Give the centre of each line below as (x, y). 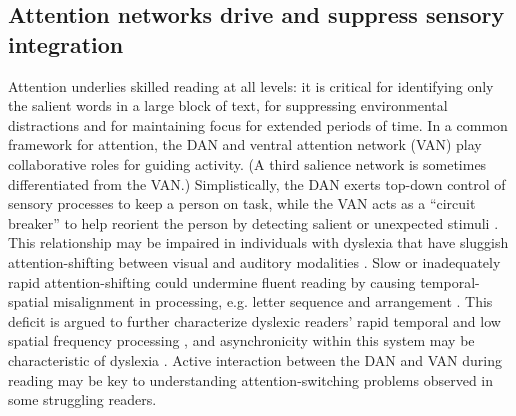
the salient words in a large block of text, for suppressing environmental (228, 105)
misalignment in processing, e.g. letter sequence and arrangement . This (273, 301)
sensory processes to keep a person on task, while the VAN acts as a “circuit (242, 203)
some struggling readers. (82, 399)
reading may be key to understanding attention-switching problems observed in (251, 379)
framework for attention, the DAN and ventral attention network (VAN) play (245, 144)
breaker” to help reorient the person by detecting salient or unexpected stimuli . (253, 222)
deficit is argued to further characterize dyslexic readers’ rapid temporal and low (254, 320)
